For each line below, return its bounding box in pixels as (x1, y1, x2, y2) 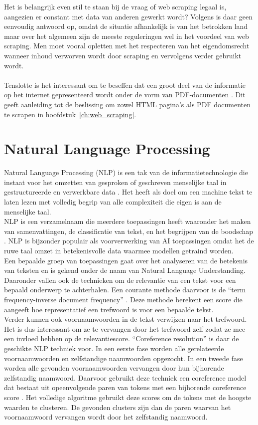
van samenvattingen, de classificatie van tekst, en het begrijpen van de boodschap (4, 225, 254, 236)
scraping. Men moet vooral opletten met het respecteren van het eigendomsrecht (4, 40, 250, 51)
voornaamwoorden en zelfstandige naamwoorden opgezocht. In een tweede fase (4, 353, 243, 363)
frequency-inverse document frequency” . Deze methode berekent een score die (4, 294, 243, 304)
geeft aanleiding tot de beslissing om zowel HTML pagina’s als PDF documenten (4, 99, 251, 109)
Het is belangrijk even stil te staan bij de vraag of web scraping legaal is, (4, 1, 227, 11)
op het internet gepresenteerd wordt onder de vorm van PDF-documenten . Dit (4, 89, 246, 100)
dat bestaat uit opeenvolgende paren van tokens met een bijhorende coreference (4, 382, 247, 393)
